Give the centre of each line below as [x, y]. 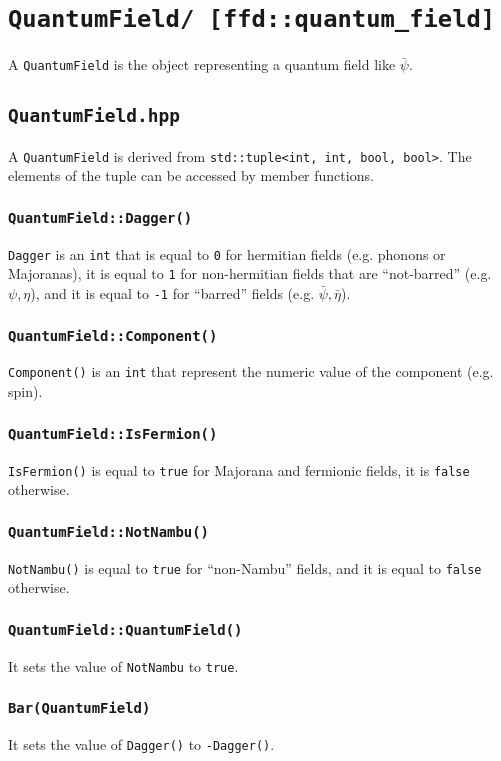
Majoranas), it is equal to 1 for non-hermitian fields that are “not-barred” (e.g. [250, 273]
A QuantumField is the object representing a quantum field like [202, 64]
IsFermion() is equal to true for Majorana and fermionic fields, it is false [239, 469]
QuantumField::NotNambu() [108, 531]
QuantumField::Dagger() [100, 217]
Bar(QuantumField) [79, 708]
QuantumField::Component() [113, 335]
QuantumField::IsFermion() [113, 433]
